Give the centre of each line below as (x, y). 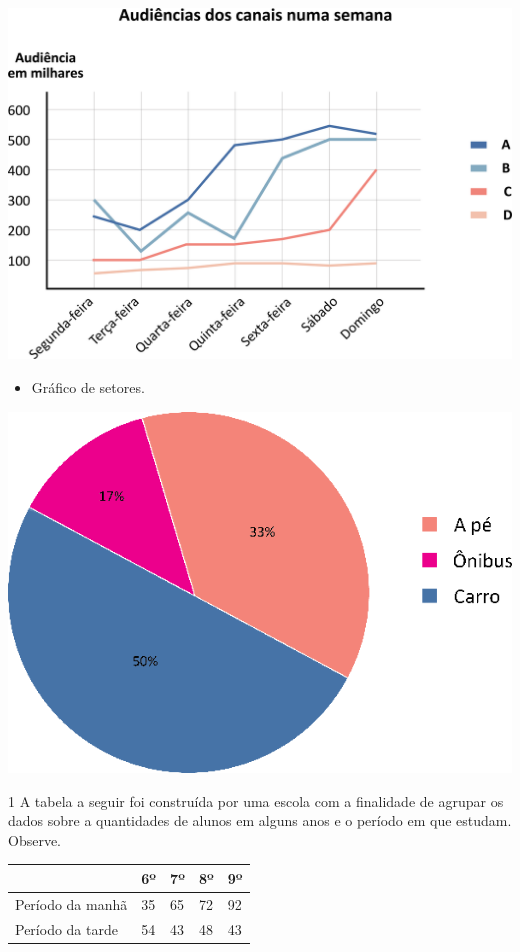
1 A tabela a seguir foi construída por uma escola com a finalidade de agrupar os (256, 800)
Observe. (35, 839)
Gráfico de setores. (88, 387)
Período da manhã (71, 903)
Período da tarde (66, 928)
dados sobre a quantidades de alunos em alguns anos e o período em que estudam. (260, 820)
